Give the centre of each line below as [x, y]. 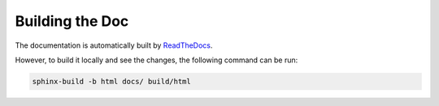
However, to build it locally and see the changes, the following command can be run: [156, 60]
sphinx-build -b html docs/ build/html [111, 81]
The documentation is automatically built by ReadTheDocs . [114, 45]
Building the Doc [72, 21]
